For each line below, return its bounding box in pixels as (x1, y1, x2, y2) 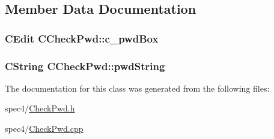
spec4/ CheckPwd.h (5, 102, 75, 114)
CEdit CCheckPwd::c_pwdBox (5, 31, 159, 46)
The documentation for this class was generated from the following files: (5, 81, 270, 94)
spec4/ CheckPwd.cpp (5, 122, 84, 135)
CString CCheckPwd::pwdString (5, 58, 165, 73)
